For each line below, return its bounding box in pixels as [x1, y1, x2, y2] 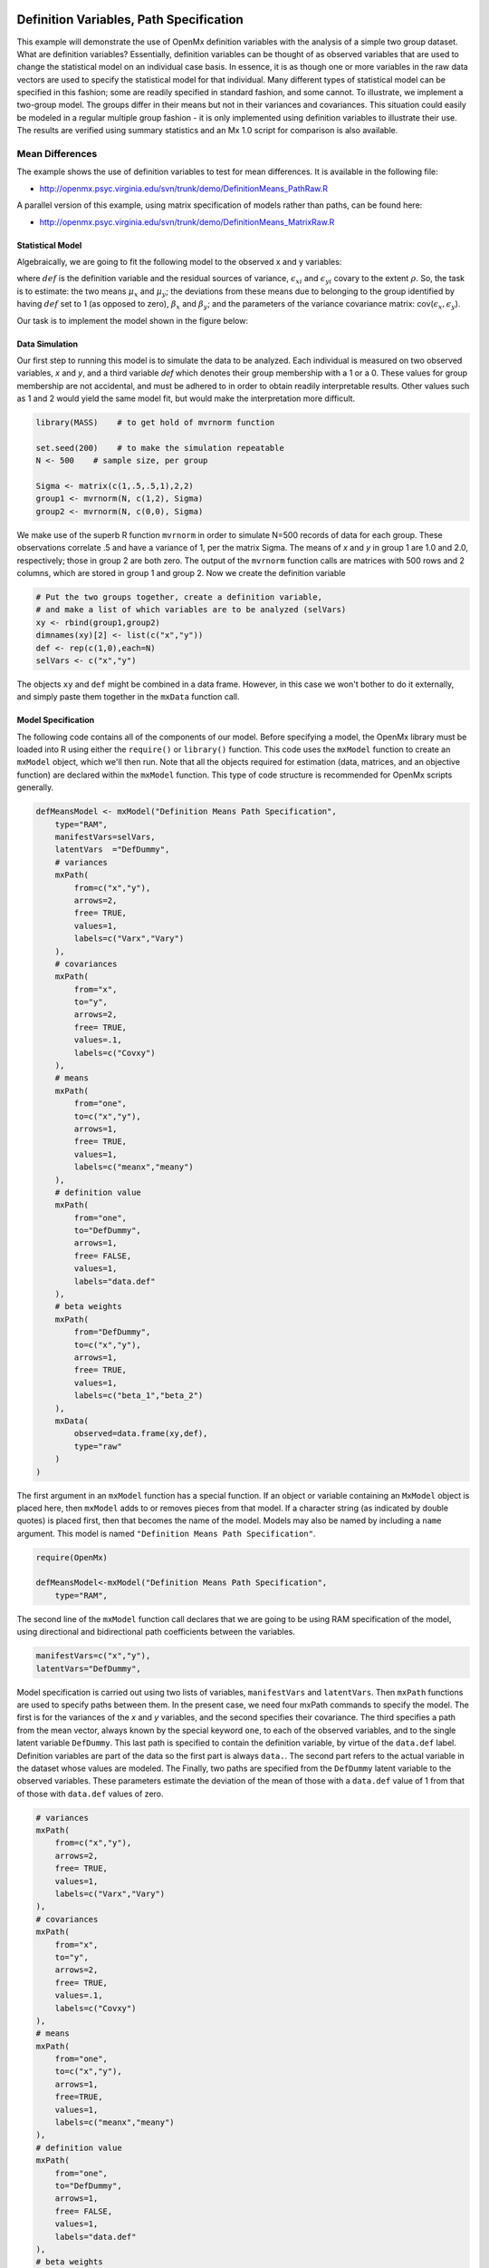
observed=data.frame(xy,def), [73, 1429, 208, 1439]
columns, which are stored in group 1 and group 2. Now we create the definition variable [16, 567, 346, 578]
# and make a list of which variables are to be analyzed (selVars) [35, 604, 347, 615]
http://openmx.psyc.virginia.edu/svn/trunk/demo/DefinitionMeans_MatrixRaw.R [39, 216, 335, 227]
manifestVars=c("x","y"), [35, 1651, 151, 1661]
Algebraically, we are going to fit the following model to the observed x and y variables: [16, 256, 342, 267]
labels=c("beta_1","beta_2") [73, 1391, 204, 1401]
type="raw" [73, 1441, 122, 1452]
